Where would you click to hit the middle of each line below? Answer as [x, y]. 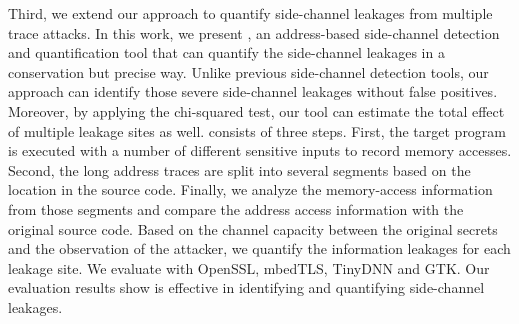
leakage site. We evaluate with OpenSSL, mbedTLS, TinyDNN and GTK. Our [249, 267]
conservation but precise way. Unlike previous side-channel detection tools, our [248, 71]
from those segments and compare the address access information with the [236, 208]
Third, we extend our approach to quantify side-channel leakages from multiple [250, 13]
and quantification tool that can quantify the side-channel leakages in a [226, 52]
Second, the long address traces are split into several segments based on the [239, 169]
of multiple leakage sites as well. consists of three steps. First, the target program [257, 130]
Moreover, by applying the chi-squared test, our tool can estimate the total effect [256, 110]
